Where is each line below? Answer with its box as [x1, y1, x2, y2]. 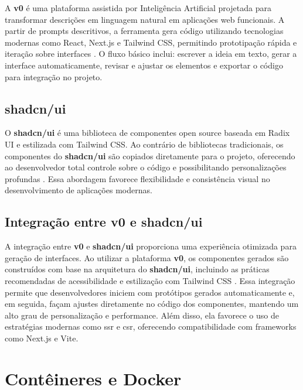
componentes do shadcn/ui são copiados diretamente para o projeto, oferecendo [5, 149, 295, 162]
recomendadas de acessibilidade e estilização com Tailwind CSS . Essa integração [5, 274, 295, 286]
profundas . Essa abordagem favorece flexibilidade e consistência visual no [5, 172, 270, 184]
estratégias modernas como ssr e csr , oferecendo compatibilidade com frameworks [5, 320, 297, 333]
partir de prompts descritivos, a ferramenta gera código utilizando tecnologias [5, 25, 284, 37]
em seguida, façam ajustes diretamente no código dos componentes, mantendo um [5, 297, 299, 310]
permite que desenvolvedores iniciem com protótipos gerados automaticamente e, [5, 286, 295, 298]
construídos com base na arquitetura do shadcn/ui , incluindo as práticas [5, 263, 270, 275]
